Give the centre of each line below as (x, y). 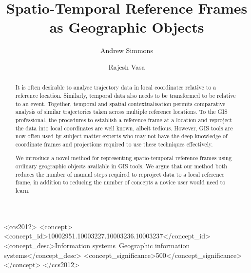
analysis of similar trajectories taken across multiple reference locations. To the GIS (121, 112)
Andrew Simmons (127, 50)
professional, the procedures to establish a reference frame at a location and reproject (124, 119)
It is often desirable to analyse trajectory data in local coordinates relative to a (116, 87)
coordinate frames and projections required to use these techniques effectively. (114, 144)
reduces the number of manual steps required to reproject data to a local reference (120, 174)
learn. (22, 191)
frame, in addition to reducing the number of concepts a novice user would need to (120, 182)
